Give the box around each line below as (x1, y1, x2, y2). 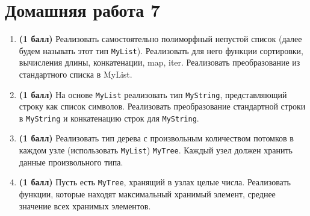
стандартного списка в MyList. (19, 67, 132, 80)
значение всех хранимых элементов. (19, 199, 151, 212)
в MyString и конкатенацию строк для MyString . (19, 111, 199, 124)
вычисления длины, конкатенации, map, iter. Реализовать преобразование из (19, 56, 300, 69)
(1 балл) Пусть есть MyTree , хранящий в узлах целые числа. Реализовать (19, 176, 291, 188)
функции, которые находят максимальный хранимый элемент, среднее (19, 187, 276, 200)
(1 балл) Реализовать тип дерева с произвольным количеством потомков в (19, 132, 294, 144)
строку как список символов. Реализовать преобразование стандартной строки (19, 100, 306, 113)
